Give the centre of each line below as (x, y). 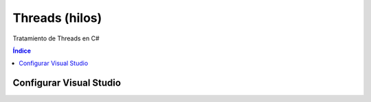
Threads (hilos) (57, 18)
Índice (22, 51)
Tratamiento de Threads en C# (56, 38)
